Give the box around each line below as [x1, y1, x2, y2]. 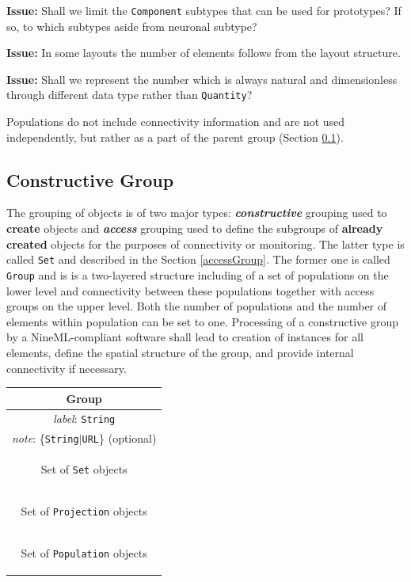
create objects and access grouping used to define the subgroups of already [6, 220, 383, 237]
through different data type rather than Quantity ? [6, 86, 253, 103]
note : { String [12, 430, 79, 447]
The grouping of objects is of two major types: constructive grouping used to [6, 204, 387, 221]
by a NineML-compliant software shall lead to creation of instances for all [6, 329, 363, 345]
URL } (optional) [82, 430, 157, 447]
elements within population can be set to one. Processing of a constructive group [6, 313, 398, 329]
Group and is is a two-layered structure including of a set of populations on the [6, 266, 389, 283]
